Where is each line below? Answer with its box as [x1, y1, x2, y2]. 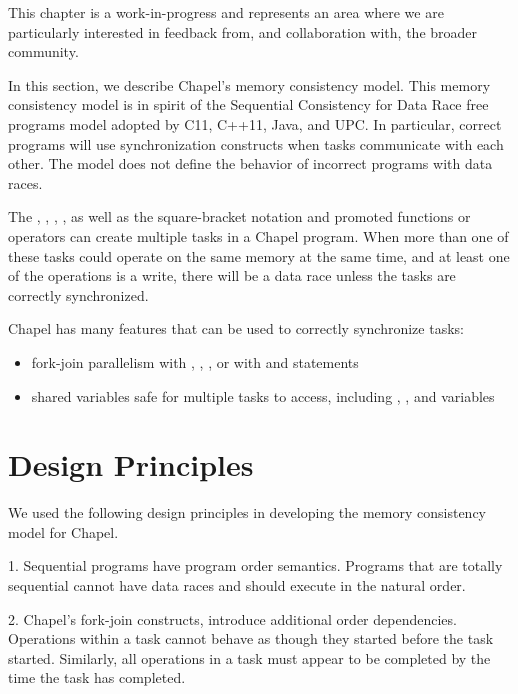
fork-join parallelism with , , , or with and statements [31, 351, 359, 372]
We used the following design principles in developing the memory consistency [8, 502, 487, 523]
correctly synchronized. [8, 284, 149, 305]
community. [8, 41, 79, 62]
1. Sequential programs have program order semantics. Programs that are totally [8, 555, 503, 576]
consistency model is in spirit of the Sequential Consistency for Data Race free [8, 94, 489, 115]
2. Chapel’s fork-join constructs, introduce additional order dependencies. [8, 608, 457, 629]
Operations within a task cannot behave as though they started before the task [8, 628, 494, 649]
